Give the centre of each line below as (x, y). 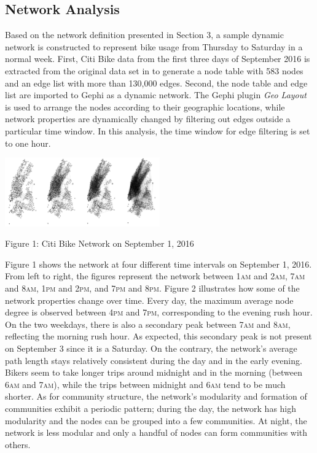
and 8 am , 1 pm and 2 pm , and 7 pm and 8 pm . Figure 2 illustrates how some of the (152, 288)
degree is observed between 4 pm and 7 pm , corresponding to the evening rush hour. (159, 312)
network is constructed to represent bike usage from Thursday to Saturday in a (154, 46)
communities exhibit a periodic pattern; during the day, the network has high (151, 408)
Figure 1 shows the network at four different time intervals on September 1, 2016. (158, 264)
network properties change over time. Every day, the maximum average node (149, 300)
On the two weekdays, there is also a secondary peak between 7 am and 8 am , (148, 324)
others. (18, 444)
